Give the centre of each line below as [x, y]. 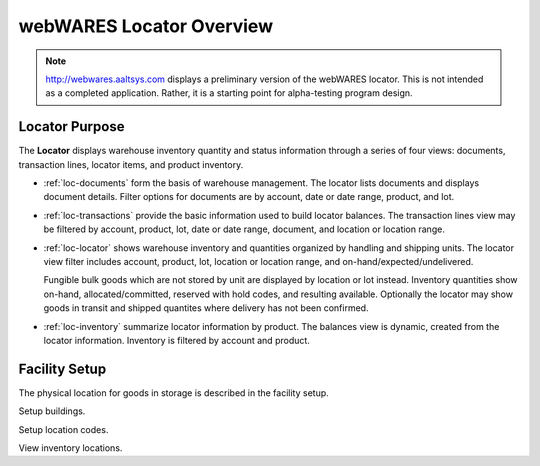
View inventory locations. [70, 448]
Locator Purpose [71, 126]
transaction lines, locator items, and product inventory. [131, 164]
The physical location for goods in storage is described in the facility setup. [173, 392]
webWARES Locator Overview [146, 26]
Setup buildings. [52, 411]
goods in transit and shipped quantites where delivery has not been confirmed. [206, 308]
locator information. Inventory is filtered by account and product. [176, 340]
